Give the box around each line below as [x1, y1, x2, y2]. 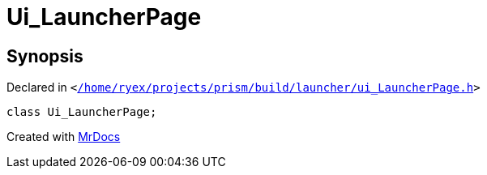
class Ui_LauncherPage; [6, 105, 157, 119]
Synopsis [6, 45, 83, 66]
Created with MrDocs [6, 130, 121, 144]
